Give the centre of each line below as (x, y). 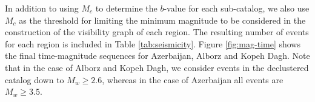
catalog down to (35, 79)
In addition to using (42, 8)
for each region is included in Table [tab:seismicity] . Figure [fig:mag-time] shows (153, 43)
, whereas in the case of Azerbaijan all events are (193, 79)
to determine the (126, 8)
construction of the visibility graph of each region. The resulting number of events (157, 32)
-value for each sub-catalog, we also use (237, 8)
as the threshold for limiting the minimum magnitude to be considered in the (162, 20)
